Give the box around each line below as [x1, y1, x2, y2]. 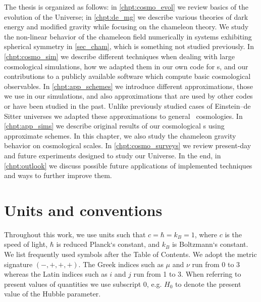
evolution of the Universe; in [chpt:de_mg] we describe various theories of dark [4, 11, 248, 22]
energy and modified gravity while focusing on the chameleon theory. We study [4, 21, 249, 32]
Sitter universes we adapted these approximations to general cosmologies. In [4, 110, 243, 121]
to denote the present [175, 278, 241, 289]
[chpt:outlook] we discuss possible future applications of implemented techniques [4, 160, 252, 170]
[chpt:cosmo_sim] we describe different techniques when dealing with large [4, 51, 235, 61]
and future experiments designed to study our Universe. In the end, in [4, 150, 221, 160]
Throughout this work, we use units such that [4, 229, 146, 239]
